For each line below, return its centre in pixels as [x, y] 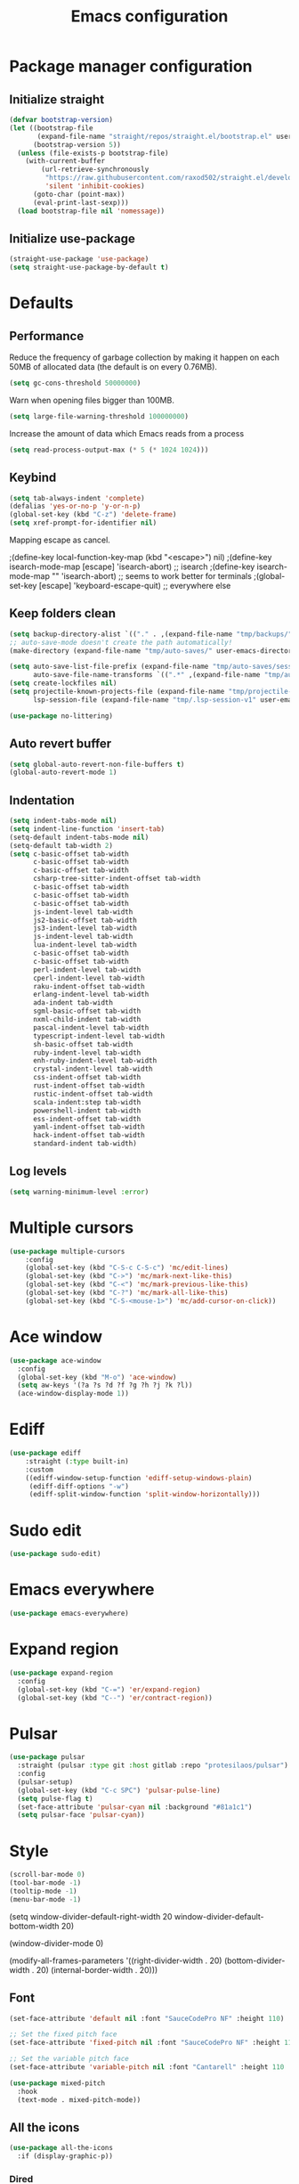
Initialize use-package [73, 238]
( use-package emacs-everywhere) [69, 1614]
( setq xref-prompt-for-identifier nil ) [83, 523]
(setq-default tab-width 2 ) [61, 845]
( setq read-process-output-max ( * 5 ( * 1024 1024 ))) [109, 450]
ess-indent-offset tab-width [87, 1119]
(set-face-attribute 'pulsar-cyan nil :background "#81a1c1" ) [135, 1807]
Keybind [33, 478]
